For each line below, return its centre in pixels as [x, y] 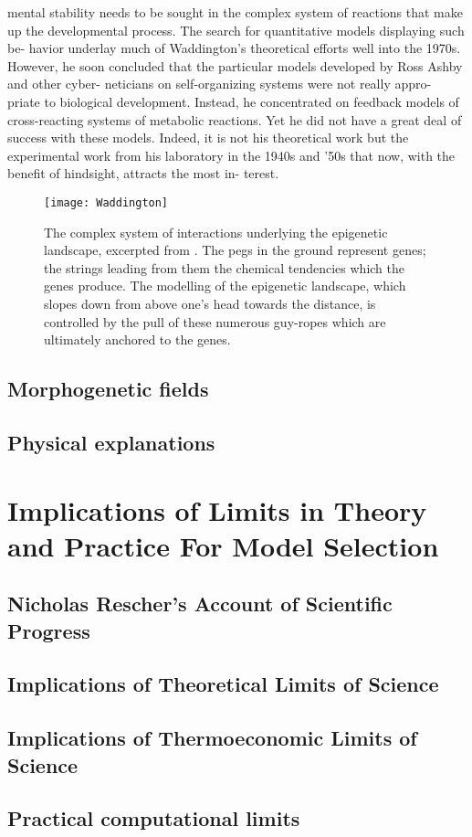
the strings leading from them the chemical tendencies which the [224, 267]
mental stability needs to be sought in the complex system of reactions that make [236, 12]
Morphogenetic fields [108, 389]
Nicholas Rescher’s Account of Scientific [200, 604]
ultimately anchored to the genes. [137, 339]
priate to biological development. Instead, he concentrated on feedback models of [233, 101]
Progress [49, 630]
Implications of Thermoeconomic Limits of [212, 738]
